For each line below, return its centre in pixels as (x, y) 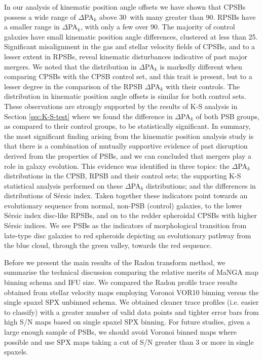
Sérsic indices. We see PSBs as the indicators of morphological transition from (125, 225)
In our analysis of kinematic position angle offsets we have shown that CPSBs (125, 7)
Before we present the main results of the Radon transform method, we (115, 262)
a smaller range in (32, 27)
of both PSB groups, (228, 116)
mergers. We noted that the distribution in (70, 66)
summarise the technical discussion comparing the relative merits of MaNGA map (131, 272)
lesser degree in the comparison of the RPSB (73, 86)
